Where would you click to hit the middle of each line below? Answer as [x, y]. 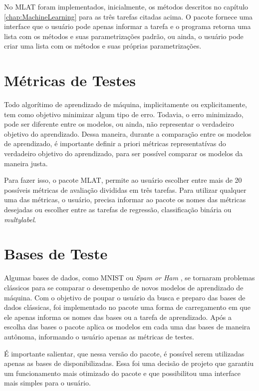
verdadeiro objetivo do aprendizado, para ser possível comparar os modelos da [124, 153]
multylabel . [20, 219]
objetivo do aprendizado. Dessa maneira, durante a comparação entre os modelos [128, 133]
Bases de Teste [56, 254]
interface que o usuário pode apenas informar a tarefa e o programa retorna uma [128, 26]
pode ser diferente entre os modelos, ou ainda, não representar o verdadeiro [119, 124]
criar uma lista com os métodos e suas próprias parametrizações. [103, 46]
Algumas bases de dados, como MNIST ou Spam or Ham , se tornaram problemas [129, 278]
